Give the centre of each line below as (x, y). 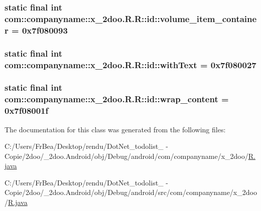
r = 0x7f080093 (36, 30)
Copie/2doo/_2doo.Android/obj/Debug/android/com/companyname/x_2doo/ (126, 156)
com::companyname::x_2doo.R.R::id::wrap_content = (117, 99)
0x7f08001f (27, 111)
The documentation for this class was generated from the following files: (115, 129)
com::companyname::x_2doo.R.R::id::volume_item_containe (131, 18)
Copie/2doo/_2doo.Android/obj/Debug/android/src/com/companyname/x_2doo (131, 192)
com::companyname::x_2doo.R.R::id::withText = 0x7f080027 (130, 64)
